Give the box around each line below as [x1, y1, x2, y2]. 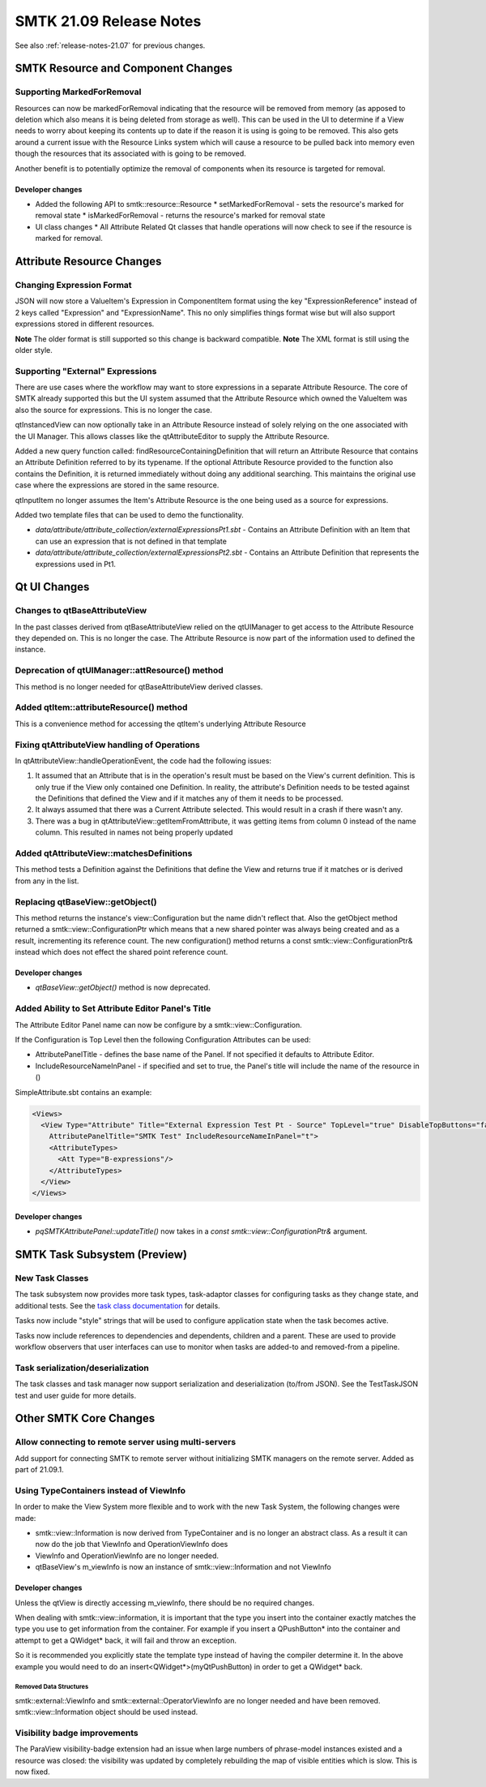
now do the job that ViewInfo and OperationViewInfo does [35, 1540, 228, 1549]
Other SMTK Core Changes [15, 1411, 156, 1425]
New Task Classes [15, 1273, 89, 1284]
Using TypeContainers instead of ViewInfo [15, 1484, 186, 1496]
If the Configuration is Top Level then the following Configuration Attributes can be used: [15, 1035, 311, 1045]
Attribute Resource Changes [15, 255, 162, 268]
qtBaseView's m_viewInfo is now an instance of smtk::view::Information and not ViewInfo [35, 1562, 331, 1572]
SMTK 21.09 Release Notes [15, 12, 202, 30]
